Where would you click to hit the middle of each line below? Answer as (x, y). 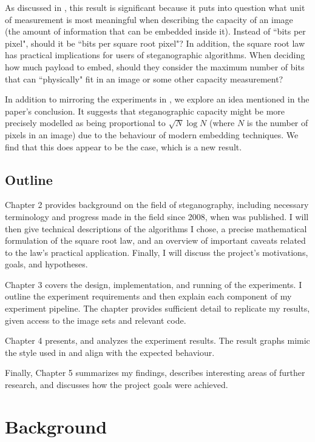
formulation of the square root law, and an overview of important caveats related (155, 240)
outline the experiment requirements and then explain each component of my (148, 296)
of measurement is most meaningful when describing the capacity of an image (149, 19)
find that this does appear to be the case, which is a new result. (124, 146)
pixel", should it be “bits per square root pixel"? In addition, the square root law (155, 43)
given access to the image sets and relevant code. (96, 320)
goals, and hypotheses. (46, 264)
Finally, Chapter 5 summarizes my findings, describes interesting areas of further (155, 373)
